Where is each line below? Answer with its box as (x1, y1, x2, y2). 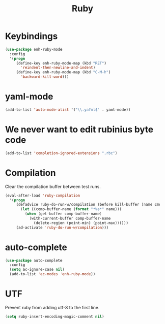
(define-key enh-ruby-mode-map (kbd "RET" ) (16, 61, 107, 65)
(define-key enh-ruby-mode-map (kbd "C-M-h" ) (16, 70, 111, 75)
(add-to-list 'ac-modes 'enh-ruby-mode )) (9, 272, 96, 277)
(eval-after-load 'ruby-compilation (5, 193, 80, 198)
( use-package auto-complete (5, 258, 63, 263)
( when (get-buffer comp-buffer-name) (25, 211, 102, 217)
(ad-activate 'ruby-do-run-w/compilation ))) (16, 225, 109, 230)
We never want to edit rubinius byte (5, 124, 154, 135)
